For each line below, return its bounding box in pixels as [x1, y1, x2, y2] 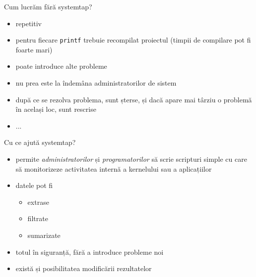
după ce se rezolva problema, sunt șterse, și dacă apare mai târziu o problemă [15, 94, 252, 104]
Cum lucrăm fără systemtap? [4, 1, 92, 11]
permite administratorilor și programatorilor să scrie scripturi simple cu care [15, 154, 247, 164]
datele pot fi [15, 180, 53, 190]
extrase [27, 196, 49, 207]
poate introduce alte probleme [15, 61, 107, 71]
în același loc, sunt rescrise [15, 104, 96, 114]
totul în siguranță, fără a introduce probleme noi [15, 246, 164, 257]
